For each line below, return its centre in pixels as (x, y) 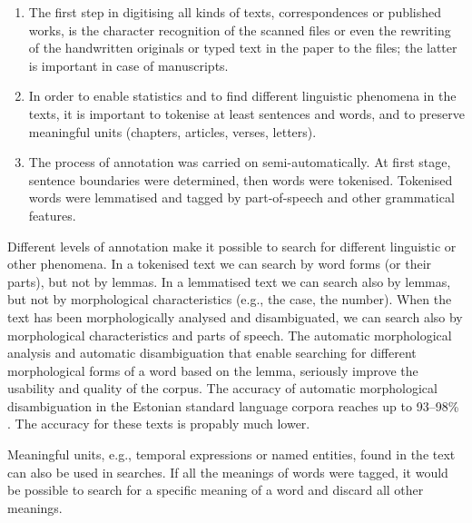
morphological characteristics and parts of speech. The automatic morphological (230, 335)
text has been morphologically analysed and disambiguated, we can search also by (235, 316)
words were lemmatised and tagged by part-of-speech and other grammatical (241, 197)
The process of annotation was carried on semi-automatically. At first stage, (240, 162)
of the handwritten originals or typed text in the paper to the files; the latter (243, 48)
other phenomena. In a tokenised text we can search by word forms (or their (220, 264)
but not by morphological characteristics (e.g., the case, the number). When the (230, 299)
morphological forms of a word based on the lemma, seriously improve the (213, 370)
